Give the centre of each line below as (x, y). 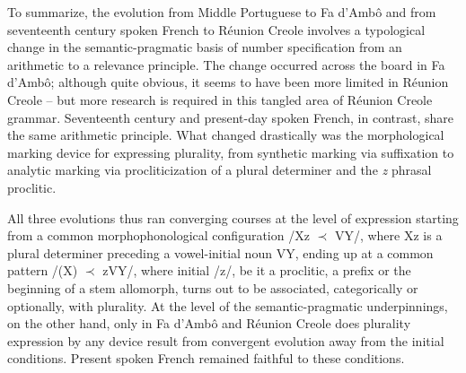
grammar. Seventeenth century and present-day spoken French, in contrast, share (230, 117)
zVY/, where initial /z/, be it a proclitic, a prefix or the (257, 270)
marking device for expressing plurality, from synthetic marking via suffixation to (231, 152)
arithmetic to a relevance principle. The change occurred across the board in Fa (226, 64)
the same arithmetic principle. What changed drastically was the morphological (226, 135)
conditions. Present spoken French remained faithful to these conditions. (206, 358)
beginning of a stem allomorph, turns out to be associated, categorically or (213, 287)
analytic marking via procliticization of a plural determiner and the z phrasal (220, 170)
